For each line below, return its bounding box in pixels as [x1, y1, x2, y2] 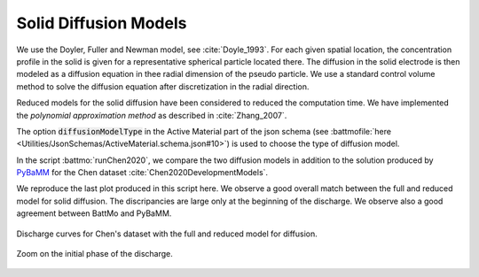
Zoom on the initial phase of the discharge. [16, 249, 173, 259]
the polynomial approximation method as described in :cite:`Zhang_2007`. [16, 110, 287, 120]
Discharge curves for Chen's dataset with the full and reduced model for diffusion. [16, 228, 318, 239]
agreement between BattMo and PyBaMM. [16, 208, 172, 219]
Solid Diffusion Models [16, 13, 187, 33]
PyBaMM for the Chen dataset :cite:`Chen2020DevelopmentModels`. [16, 167, 269, 178]
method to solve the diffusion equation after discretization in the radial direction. [16, 81, 310, 92]
